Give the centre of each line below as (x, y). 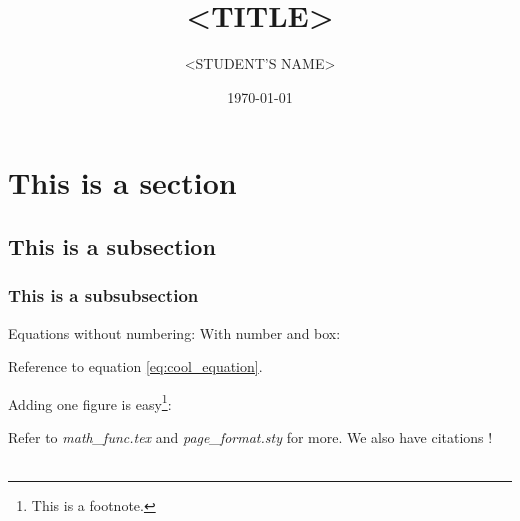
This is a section (122, 182)
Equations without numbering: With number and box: (174, 332)
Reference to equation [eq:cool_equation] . (135, 366)
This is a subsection (112, 245)
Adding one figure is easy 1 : (90, 402)
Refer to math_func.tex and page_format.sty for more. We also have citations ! (250, 436)
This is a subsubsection (103, 295)
